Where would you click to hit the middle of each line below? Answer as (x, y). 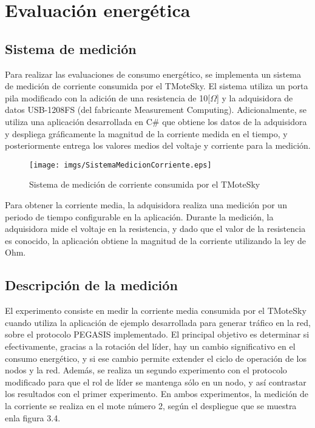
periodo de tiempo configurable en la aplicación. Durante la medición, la (139, 216)
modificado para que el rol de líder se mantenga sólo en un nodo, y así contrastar (156, 382)
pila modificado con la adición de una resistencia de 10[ (108, 97)
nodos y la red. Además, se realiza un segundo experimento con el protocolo (146, 370)
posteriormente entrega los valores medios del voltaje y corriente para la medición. (158, 145)
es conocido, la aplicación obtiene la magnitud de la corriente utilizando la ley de (155, 240)
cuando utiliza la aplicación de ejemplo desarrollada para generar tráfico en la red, (158, 322)
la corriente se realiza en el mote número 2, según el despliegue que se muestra (151, 405)
